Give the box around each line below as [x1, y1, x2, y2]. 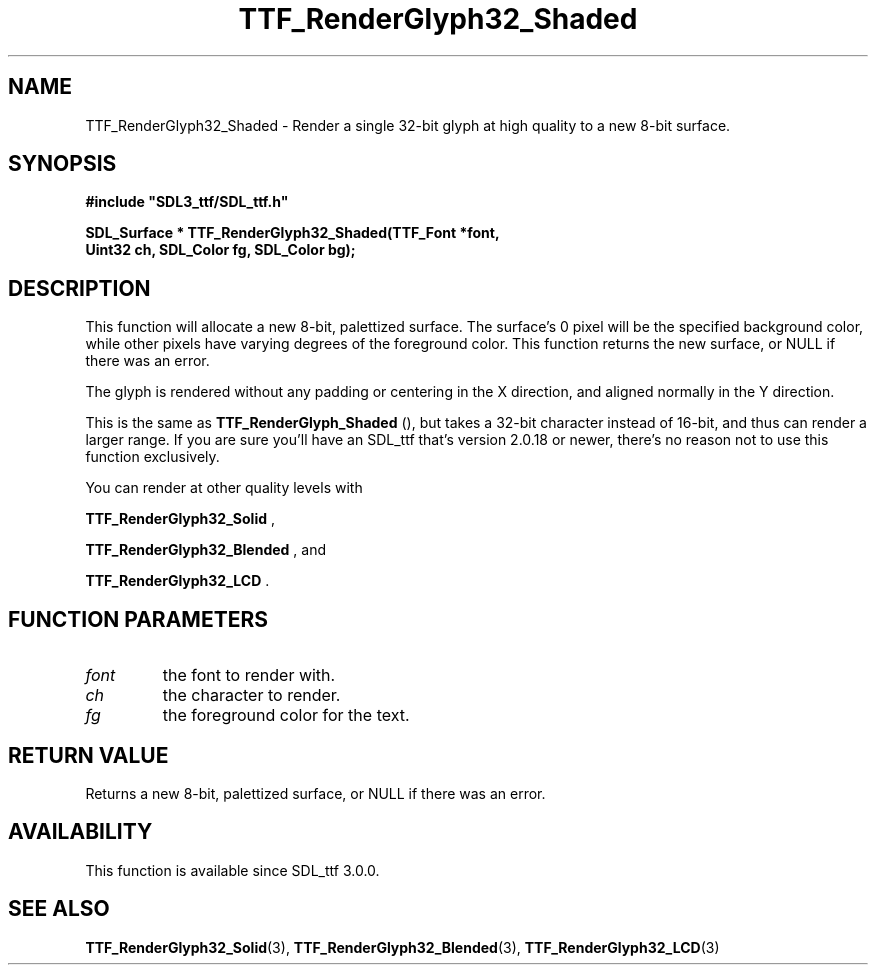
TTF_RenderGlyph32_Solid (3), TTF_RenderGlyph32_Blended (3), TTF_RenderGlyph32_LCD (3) [85, 938, 720, 956]
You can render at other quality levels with [85, 479, 363, 497]
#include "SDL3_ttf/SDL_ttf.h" [85, 193, 289, 211]
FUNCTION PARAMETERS [8, 606, 268, 632]
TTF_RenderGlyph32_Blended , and [85, 541, 327, 559]
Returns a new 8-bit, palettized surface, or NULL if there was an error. [85, 784, 546, 802]
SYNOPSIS [8, 151, 117, 177]
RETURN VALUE [8, 742, 169, 768]
